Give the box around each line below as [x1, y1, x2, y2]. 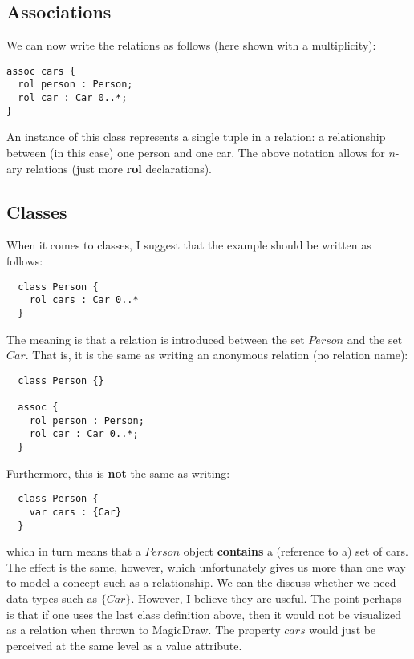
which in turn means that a [6, 543, 141, 560]
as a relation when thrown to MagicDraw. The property [6, 621, 281, 638]
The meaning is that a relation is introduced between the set [6, 330, 305, 347]
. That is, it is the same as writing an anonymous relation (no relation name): [25, 346, 408, 363]
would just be [309, 621, 376, 638]
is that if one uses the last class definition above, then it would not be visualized [6, 605, 402, 622]
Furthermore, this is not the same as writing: [6, 464, 230, 481]
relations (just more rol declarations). [26, 160, 212, 176]
